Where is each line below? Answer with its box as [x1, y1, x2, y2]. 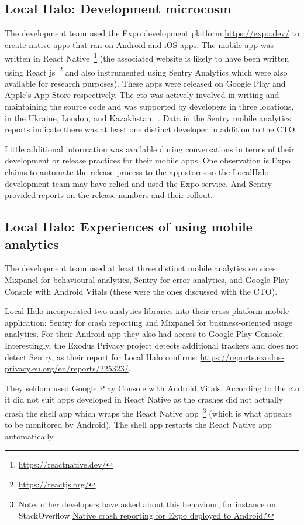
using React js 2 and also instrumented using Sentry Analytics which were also [5, 64, 288, 78]
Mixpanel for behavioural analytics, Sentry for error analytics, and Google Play [5, 274, 289, 286]
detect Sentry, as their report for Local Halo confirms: [5, 350, 198, 363]
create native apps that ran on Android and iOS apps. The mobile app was [5, 38, 274, 50]
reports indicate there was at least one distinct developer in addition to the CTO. [5, 123, 298, 135]
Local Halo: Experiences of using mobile [5, 217, 253, 236]
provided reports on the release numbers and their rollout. [5, 189, 213, 201]
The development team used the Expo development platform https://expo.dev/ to [5, 27, 300, 39]
